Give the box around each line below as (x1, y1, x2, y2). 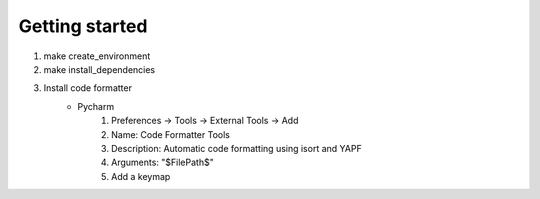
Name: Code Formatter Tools (111, 128, 230, 140)
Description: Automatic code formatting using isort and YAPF (111, 142, 362, 154)
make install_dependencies (43, 63, 156, 75)
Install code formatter (43, 82, 132, 94)
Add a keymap (111, 170, 171, 182)
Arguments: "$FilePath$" (111, 156, 214, 169)
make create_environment (43, 50, 151, 62)
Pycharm (77, 100, 115, 112)
